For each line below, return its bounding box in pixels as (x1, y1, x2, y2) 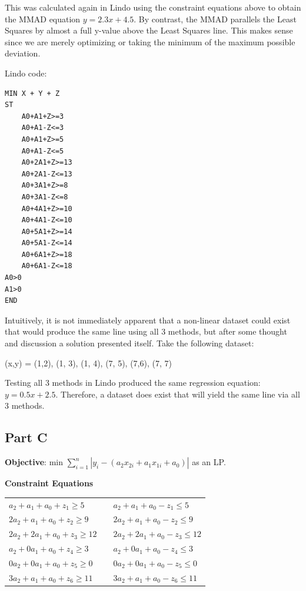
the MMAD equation (5, 12, 81, 25)
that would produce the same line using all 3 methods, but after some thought (5, 325, 287, 338)
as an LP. (192, 456, 226, 468)
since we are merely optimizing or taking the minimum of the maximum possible (5, 35, 295, 48)
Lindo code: (5, 66, 47, 79)
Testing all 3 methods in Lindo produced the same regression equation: (5, 376, 261, 389)
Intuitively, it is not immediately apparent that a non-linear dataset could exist (5, 313, 291, 326)
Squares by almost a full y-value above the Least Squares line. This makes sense (5, 24, 293, 36)
